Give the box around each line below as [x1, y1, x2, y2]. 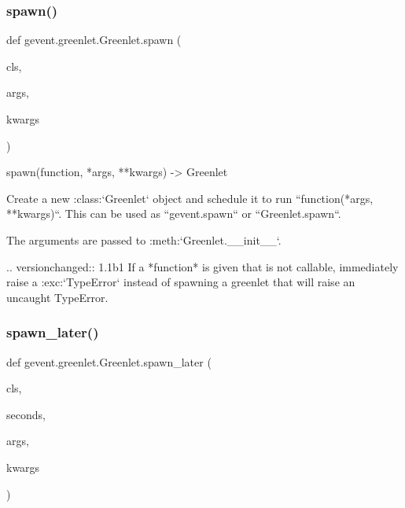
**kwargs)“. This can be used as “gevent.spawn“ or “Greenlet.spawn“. [6, 205, 341, 222]
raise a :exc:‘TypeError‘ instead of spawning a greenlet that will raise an [6, 274, 355, 290]
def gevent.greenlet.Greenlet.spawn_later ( [6, 353, 212, 370]
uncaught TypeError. [6, 289, 109, 305]
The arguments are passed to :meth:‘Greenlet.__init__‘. [6, 231, 282, 248]
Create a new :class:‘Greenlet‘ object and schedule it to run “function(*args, [6, 190, 374, 206]
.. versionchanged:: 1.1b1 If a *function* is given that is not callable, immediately [6, 258, 399, 274]
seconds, [6, 406, 46, 422]
